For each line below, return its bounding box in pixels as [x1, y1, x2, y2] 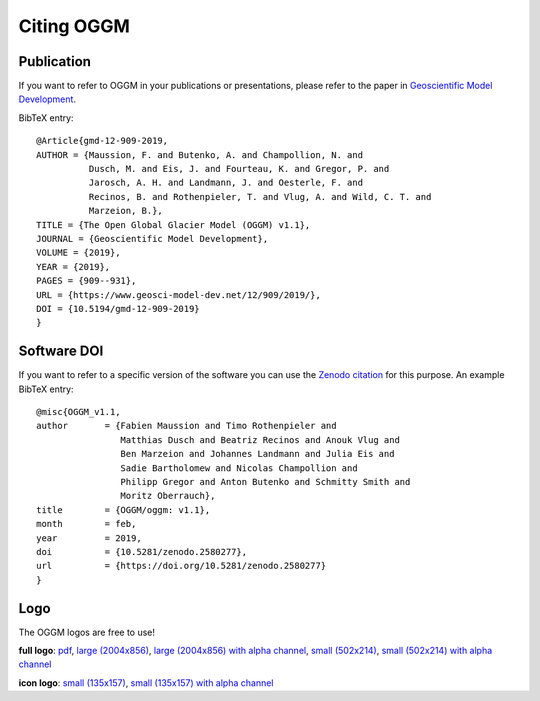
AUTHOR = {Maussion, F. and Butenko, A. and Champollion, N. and [36, 149, 364, 160]
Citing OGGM [18, 15, 130, 37]
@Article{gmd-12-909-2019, [36, 135, 169, 147]
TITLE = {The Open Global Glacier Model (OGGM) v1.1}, [36, 219, 311, 230]
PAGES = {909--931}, [36, 275, 137, 287]
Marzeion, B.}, [88, 205, 164, 217]
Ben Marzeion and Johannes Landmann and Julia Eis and [120, 448, 395, 460]
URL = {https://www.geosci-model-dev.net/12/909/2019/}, [36, 289, 322, 300]
